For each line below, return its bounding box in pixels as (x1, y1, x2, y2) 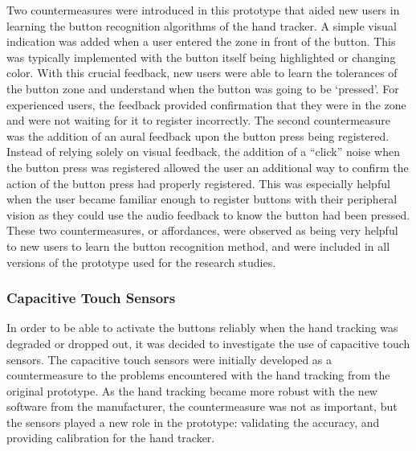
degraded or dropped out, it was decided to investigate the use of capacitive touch (6, 334, 410, 351)
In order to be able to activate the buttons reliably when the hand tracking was (6, 319, 398, 336)
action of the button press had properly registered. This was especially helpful (6, 174, 390, 191)
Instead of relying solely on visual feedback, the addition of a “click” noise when (6, 143, 400, 160)
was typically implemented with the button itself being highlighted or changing (6, 48, 396, 65)
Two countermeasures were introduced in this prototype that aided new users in (6, 2, 400, 18)
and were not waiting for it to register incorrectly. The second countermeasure (6, 112, 391, 129)
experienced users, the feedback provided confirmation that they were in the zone (6, 96, 406, 113)
